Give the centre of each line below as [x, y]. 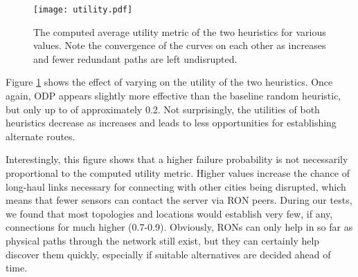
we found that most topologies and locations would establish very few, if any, [169, 213]
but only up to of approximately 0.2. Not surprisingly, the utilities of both [163, 109]
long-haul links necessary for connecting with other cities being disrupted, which [176, 186]
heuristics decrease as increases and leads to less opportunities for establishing [171, 123]
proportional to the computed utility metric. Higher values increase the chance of [178, 173]
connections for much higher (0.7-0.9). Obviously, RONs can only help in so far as [179, 227]
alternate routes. [41, 136]
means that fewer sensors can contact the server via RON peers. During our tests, [179, 200]
